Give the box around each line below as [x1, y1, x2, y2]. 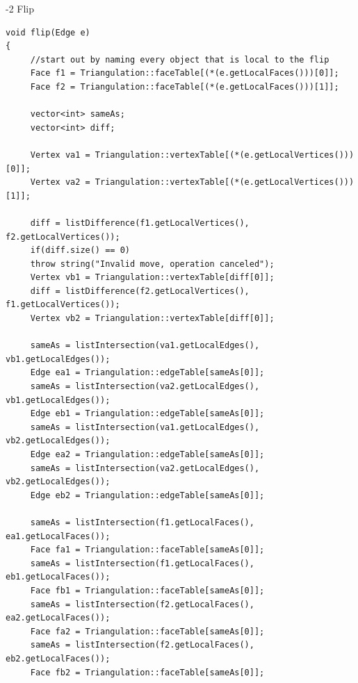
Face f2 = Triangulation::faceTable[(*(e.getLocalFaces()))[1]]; [30, 81, 339, 92]
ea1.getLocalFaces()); [6, 531, 111, 541]
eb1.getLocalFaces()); [6, 572, 111, 582]
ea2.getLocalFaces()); [6, 613, 111, 623]
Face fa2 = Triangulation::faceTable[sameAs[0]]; [30, 626, 265, 636]
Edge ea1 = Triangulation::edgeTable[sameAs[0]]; [30, 368, 265, 378]
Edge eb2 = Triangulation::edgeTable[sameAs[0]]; [30, 490, 265, 500]
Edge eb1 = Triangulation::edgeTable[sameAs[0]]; [30, 409, 265, 419]
